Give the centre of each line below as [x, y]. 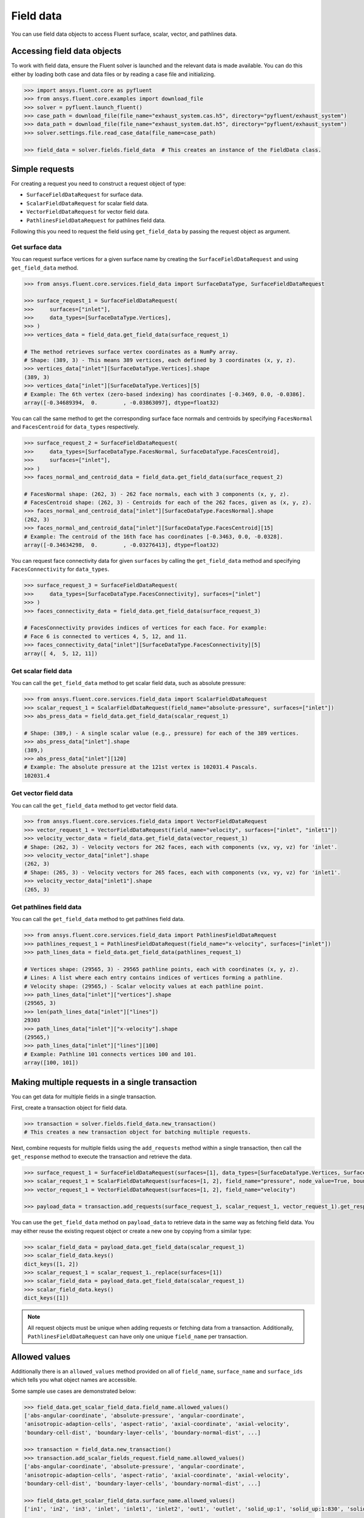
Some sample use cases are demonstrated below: [74, 1391]
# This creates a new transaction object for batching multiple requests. [138, 1132]
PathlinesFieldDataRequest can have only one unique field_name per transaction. [138, 1336]
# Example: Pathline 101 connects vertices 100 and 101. [110, 1054]
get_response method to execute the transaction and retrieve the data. [102, 1156]
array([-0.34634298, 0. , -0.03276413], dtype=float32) [122, 545]
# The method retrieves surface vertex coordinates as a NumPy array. [131, 352]
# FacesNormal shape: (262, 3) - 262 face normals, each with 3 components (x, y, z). [157, 494]
